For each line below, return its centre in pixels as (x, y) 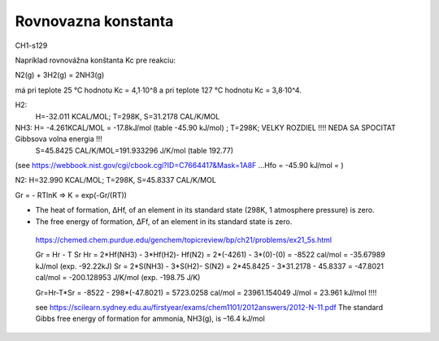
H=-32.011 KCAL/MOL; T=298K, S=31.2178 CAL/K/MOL (128, 116)
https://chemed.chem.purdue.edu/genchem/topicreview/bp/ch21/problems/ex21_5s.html (184, 240)
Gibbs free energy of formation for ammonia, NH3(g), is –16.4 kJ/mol (150, 319)
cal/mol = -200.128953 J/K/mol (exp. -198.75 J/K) (118, 278)
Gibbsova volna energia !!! (59, 139)
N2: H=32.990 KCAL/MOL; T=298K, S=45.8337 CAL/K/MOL (116, 180)
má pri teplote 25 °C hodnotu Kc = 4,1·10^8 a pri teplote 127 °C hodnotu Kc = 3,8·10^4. (159, 90)
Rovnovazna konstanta (94, 21)
